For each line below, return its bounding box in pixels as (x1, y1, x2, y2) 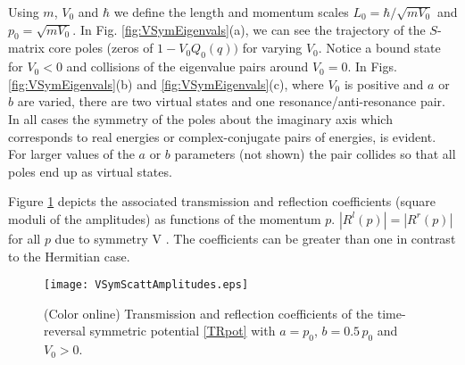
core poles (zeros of (48, 38, 154, 57)
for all (8, 228, 41, 247)
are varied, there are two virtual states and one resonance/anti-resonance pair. (17, 92, 445, 111)
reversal (44, 321, 86, 340)
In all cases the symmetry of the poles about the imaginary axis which (8, 109, 393, 128)
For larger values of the (8, 145, 135, 163)
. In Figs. (347, 57, 397, 76)
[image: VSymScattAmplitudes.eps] (44, 278, 249, 292)
